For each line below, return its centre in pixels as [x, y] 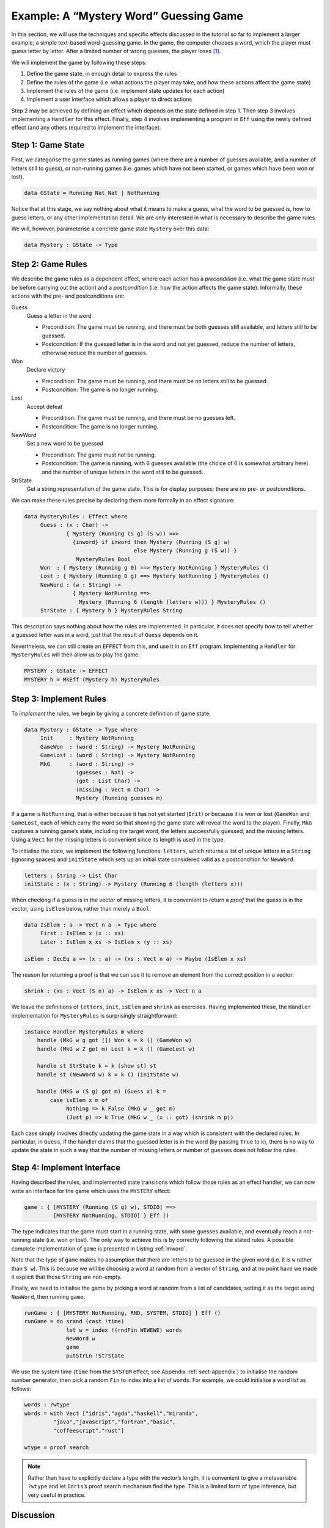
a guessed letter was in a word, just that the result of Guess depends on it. [105, 635]
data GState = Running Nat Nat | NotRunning [92, 193]
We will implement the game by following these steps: [79, 62]
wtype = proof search [57, 1448]
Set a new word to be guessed [65, 444]
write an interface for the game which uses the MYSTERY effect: [91, 1191]
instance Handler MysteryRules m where [84, 1032]
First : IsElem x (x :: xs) [82, 933]
